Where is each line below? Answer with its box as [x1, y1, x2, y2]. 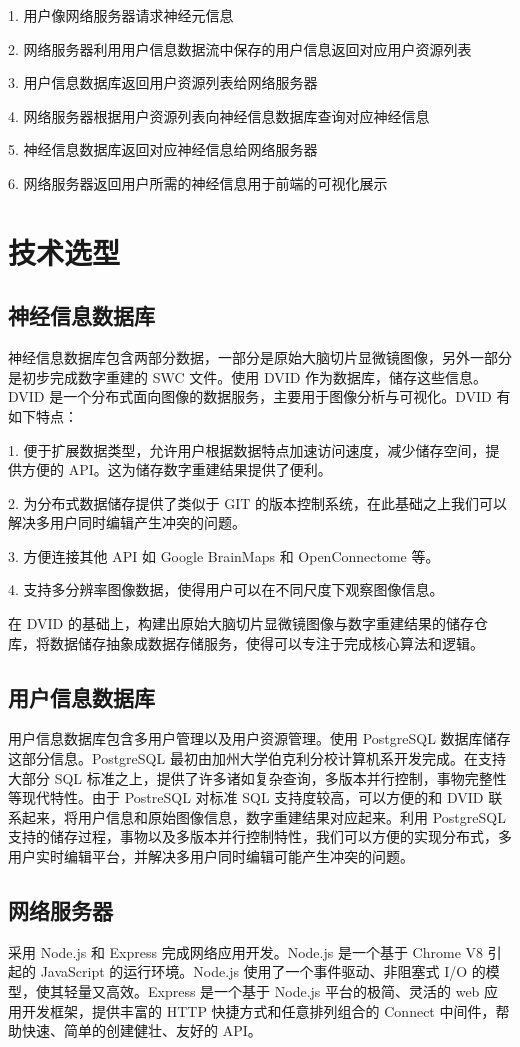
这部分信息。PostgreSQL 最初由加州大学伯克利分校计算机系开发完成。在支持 [8, 748, 506, 769]
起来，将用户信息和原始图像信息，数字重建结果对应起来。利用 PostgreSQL [21, 806, 506, 827]
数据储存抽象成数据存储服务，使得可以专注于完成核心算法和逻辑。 [49, 632, 484, 653]
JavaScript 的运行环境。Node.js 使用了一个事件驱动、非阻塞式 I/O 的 [40, 961, 486, 982]
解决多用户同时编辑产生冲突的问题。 [8, 512, 246, 533]
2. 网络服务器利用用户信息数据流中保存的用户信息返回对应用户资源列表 [8, 38, 472, 59]
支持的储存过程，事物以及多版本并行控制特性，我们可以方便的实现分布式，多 [8, 826, 512, 847]
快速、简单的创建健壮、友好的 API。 [21, 1020, 262, 1041]
